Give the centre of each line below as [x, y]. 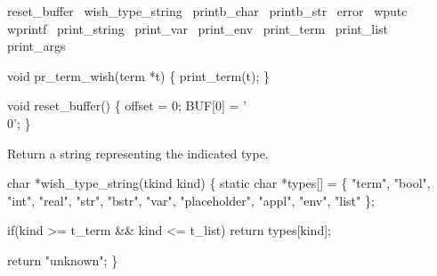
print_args [36, 46]
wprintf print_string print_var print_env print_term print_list [198, 28]
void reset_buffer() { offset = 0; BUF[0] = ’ [127, 106]
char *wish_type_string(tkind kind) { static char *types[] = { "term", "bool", [219, 183]
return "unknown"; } [63, 260]
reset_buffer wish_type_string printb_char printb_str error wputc [207, 11]
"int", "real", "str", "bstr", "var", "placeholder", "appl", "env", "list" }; [191, 200]
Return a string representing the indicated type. [138, 153]
